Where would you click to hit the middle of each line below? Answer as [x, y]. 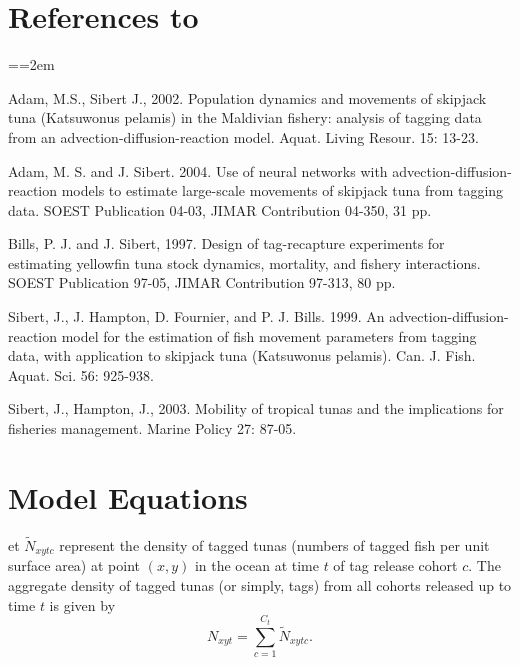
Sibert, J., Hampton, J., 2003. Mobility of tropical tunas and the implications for [256, 408]
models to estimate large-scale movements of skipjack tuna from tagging [282, 190]
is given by [82, 604]
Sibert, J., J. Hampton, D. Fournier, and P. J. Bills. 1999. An [196, 316]
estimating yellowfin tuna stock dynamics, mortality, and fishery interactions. [244, 262]
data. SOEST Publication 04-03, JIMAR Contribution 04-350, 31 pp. [220, 209]
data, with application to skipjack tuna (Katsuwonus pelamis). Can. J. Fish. [242, 355]
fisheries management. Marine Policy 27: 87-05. [152, 428]
